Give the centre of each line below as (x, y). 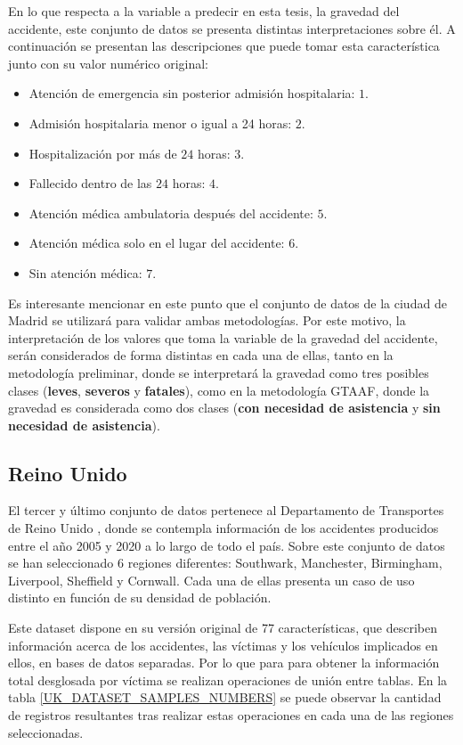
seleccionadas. (46, 732)
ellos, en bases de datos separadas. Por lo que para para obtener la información (224, 663)
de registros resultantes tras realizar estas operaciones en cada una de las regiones (231, 715)
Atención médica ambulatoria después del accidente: (171, 213)
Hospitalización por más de (103, 153)
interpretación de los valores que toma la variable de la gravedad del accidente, (223, 337)
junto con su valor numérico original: (108, 63)
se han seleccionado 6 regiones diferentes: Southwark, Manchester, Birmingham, (225, 563)
